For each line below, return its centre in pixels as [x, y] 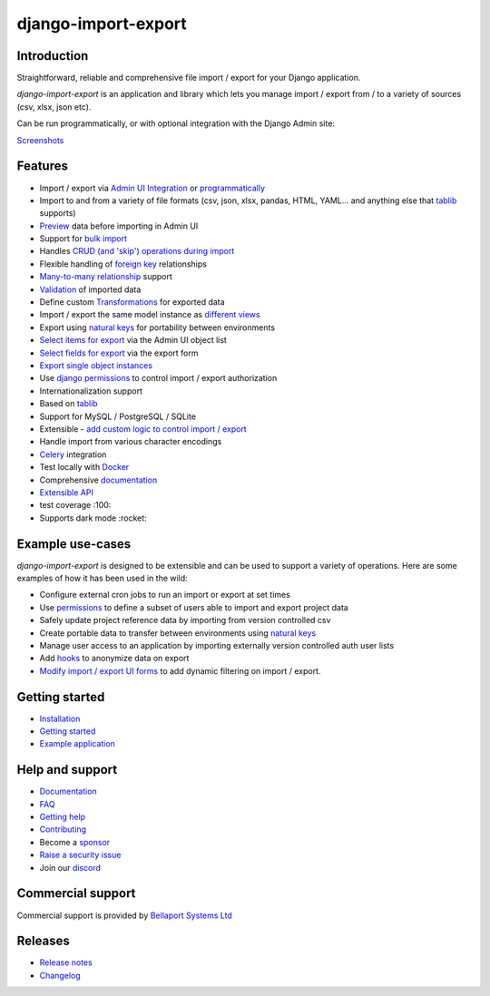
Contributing [63, 829]
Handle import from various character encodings [131, 442]
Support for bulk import [83, 239]
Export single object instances [96, 366]
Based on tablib [69, 404]
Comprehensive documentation [98, 480]
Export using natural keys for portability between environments [157, 327]
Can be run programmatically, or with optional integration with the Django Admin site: [176, 123]
